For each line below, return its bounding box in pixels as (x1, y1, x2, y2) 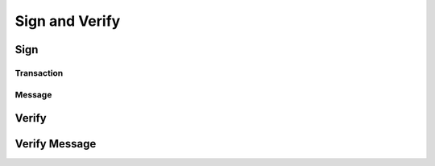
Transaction (14, 67, 64, 78)
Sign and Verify (14, 12, 121, 30)
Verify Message (14, 137, 97, 151)
